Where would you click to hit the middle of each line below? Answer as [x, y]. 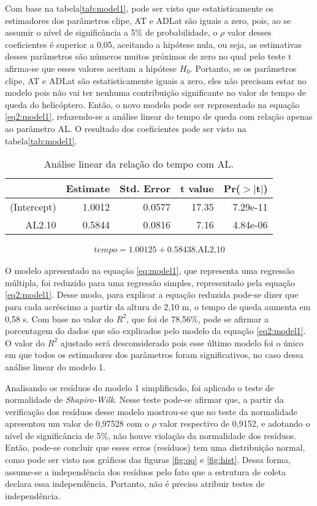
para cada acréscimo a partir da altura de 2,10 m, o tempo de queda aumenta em [158, 306]
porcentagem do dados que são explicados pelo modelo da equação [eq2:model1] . [155, 331]
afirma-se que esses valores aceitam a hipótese [91, 68]
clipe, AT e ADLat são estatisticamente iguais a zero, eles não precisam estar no [156, 80]
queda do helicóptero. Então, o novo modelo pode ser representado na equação [152, 104]
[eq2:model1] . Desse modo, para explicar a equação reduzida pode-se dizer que [152, 294]
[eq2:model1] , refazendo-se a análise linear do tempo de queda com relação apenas [159, 116]
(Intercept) [33, 207]
